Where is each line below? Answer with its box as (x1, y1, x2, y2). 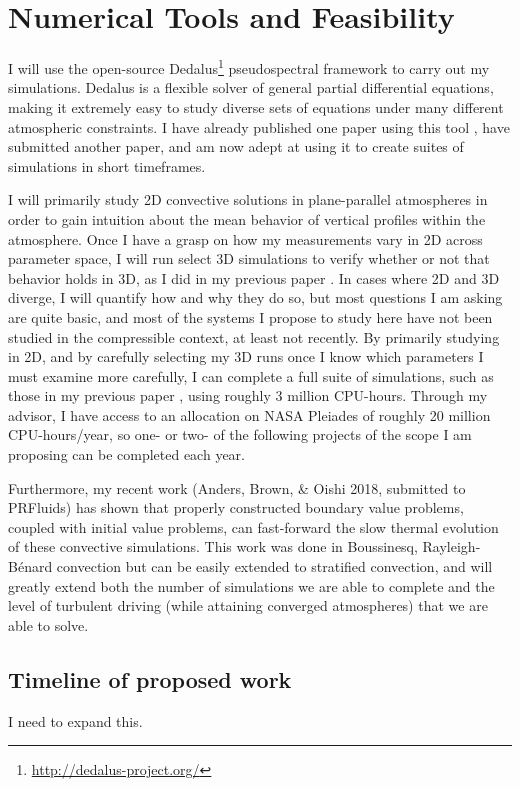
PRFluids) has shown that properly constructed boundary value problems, (8, 497, 464, 518)
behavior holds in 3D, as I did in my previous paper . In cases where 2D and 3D (8, 267, 500, 288)
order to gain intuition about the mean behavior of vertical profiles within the (8, 208, 486, 229)
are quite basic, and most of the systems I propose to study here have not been (8, 306, 493, 327)
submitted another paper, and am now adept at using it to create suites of (8, 136, 464, 157)
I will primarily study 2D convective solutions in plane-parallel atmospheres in (8, 189, 488, 210)
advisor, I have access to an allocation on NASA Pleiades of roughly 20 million (8, 404, 491, 425)
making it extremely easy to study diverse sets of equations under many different (8, 96, 504, 117)
